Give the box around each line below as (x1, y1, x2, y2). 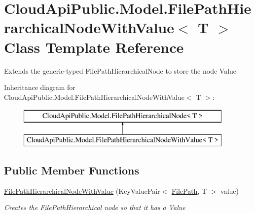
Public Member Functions (4, 162, 139, 177)
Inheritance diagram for (4, 82, 75, 92)
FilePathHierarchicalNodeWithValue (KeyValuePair (4, 185, 160, 196)
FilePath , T (171, 185, 207, 196)
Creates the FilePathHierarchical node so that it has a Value (4, 202, 185, 213)
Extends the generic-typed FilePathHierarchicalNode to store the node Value (4, 65, 237, 76)
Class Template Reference (4, 37, 184, 57)
